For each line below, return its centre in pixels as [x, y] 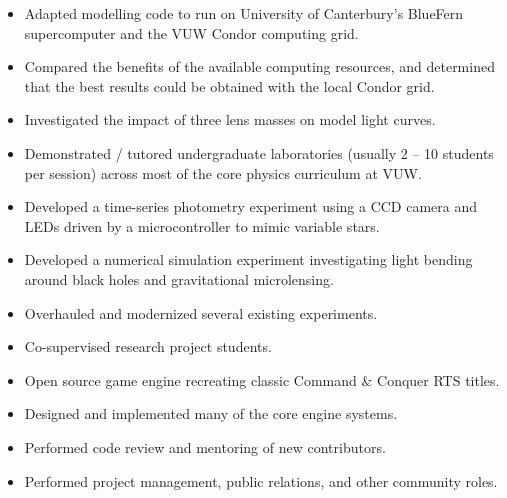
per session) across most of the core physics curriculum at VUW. [223, 172]
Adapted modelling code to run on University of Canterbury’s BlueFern [244, 13]
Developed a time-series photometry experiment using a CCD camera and [251, 206]
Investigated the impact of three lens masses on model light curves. [230, 119]
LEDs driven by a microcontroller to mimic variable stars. [202, 225]
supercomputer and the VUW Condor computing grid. [191, 32]
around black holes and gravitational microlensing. [179, 278]
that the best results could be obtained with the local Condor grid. [229, 85]
